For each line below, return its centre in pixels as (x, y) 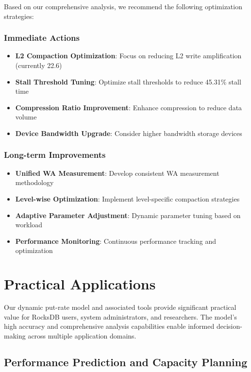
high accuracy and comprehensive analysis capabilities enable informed (109, 326)
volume (26, 117)
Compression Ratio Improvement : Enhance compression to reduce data (129, 107)
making (15, 335)
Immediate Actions (42, 38)
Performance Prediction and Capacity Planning (126, 362)
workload (29, 225)
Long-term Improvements (55, 155)
